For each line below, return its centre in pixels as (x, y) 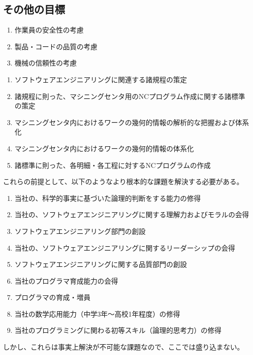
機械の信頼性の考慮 (46, 63)
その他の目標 (34, 9)
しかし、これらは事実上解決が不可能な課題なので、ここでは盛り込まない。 (124, 347)
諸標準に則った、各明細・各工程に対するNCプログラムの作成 (112, 165)
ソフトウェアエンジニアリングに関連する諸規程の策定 (101, 79)
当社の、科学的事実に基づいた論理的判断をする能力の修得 (108, 198)
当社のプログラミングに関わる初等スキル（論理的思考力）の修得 (118, 330)
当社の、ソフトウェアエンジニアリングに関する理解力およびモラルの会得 (132, 214)
